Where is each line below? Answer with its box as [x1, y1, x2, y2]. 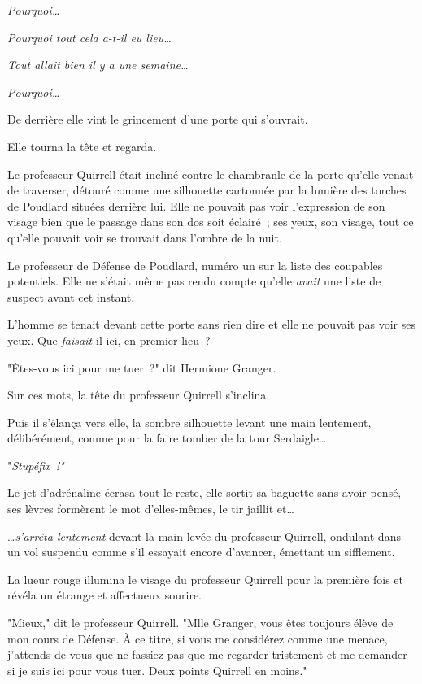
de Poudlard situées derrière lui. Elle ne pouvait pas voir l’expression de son [7, 197, 385, 214]
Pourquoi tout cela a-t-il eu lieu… [7, 28, 172, 46]
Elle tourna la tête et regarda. [7, 137, 157, 155]
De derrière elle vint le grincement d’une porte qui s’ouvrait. [7, 111, 308, 128]
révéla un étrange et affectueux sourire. [7, 586, 202, 603]
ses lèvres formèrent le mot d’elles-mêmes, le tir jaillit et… [7, 500, 294, 517]
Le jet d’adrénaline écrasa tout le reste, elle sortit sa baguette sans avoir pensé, [7, 484, 402, 501]
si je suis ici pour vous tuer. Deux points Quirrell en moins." [7, 661, 307, 678]
